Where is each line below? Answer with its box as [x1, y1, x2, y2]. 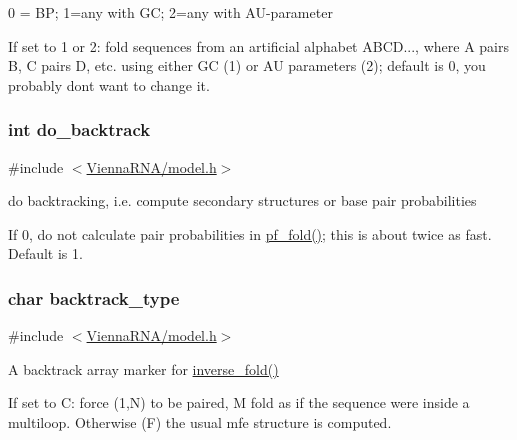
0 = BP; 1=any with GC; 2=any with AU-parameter [8, 2, 333, 22]
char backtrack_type [8, 285, 180, 310]
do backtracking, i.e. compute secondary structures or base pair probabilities [8, 190, 477, 211]
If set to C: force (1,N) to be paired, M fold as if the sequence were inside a [8, 392, 470, 413]
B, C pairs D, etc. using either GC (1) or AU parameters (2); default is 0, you [8, 55, 486, 76]
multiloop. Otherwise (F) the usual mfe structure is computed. [8, 411, 392, 432]
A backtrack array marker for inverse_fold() [8, 358, 279, 379]
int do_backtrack [8, 117, 151, 142]
